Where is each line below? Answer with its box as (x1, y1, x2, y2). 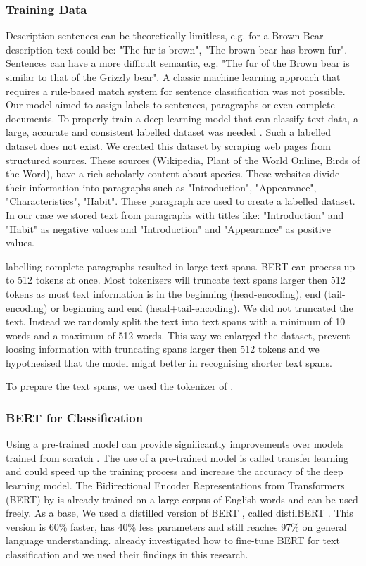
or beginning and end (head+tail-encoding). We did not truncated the (51, 300, 353, 315)
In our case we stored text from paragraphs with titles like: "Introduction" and (6, 207, 344, 222)
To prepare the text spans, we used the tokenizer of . (6, 379, 234, 394)
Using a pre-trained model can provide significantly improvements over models (6, 436, 344, 451)
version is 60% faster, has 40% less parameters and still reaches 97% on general (6, 519, 347, 534)
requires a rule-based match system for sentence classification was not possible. (6, 83, 346, 98)
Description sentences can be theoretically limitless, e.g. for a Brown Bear (6, 28, 324, 43)
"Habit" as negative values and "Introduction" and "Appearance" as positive (6, 221, 331, 236)
